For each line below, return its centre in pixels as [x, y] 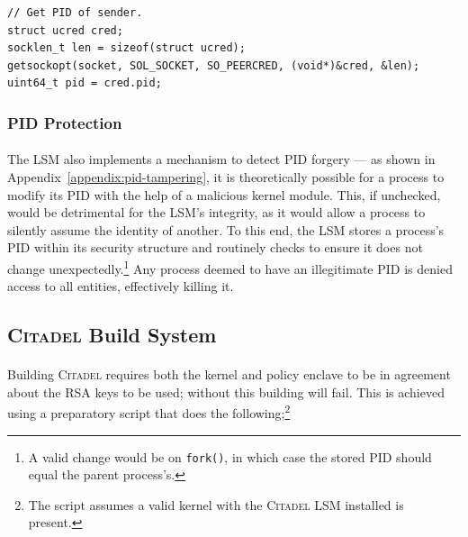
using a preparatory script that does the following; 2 [149, 412]
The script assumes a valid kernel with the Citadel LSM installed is [216, 504]
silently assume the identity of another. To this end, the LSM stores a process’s [226, 229]
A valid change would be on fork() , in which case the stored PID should [230, 456]
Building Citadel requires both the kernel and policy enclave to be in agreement [229, 374]
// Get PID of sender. [75, 13]
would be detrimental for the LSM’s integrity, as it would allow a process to [216, 212]
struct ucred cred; [65, 30]
